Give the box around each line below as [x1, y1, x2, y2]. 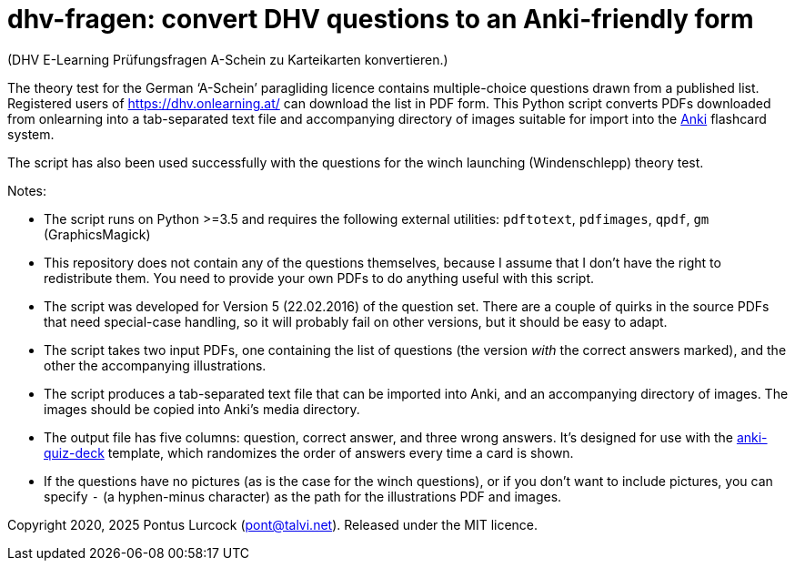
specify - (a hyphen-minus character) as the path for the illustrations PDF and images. [44, 488, 562, 504]
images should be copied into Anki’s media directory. [44, 401, 360, 417]
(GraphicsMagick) [44, 226, 151, 242]
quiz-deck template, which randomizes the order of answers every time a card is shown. [44, 444, 574, 461]
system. [7, 126, 55, 142]
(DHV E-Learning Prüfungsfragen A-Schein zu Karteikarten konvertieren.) [7, 51, 448, 67]
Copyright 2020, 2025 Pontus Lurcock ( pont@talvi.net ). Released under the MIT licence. [7, 516, 538, 532]
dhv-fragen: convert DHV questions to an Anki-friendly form [7, 4, 754, 35]
